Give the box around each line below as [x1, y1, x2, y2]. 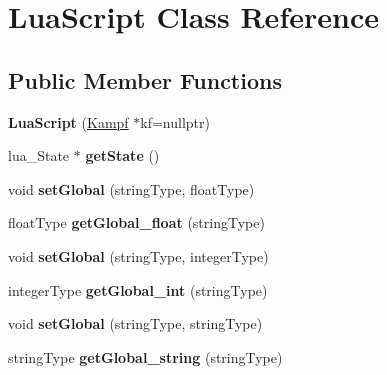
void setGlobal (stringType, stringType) [8, 313, 263, 334]
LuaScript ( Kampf [8, 111, 129, 132]
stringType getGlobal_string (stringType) [8, 346, 283, 367]
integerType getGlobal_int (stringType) [8, 279, 268, 300]
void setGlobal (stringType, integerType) [8, 245, 269, 266]
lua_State [8, 145, 70, 166]
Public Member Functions [8, 64, 282, 95]
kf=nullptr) [140, 111, 210, 132]
